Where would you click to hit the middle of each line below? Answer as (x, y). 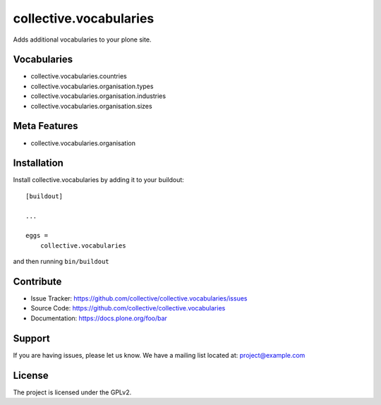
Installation (38, 163)
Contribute (37, 281)
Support (31, 338)
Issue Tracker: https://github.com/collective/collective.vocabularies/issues (139, 298)
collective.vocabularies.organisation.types (92, 86)
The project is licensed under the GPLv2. (72, 392)
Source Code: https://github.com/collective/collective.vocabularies (128, 308)
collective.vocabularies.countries (79, 76)
